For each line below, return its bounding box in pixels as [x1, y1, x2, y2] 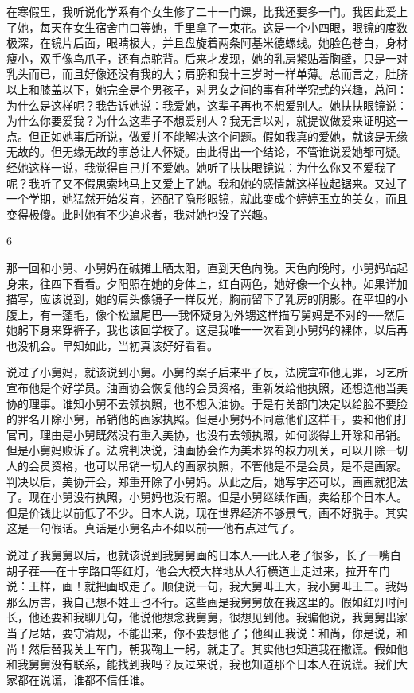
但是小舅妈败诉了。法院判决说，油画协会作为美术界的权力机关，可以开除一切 [6, 442, 408, 458]
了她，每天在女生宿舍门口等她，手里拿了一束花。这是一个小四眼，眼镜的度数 [6, 18, 408, 35]
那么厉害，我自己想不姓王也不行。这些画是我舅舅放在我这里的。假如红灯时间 [6, 593, 408, 609]
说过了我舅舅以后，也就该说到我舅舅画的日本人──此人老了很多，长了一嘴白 [6, 547, 401, 563]
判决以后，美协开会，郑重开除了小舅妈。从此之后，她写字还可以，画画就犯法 [6, 473, 408, 489]
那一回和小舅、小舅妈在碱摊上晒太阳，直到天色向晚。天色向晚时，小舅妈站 [6, 259, 396, 275]
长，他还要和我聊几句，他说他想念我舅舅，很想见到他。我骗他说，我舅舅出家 [6, 609, 408, 625]
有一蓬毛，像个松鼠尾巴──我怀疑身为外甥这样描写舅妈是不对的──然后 [39, 306, 406, 322]
